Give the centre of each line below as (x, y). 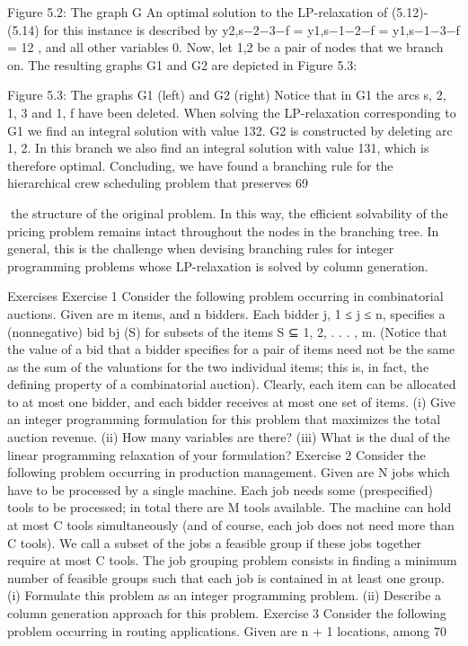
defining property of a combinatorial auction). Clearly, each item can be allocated (232, 384)
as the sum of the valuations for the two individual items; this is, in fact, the (218, 366)
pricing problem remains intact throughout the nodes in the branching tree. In (223, 230)
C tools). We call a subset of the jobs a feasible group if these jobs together (215, 542)
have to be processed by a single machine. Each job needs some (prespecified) (220, 489)
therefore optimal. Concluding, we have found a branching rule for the (200, 165)
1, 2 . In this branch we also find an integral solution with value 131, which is (218, 148)
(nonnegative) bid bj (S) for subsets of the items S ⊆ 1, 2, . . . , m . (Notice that (228, 331)
